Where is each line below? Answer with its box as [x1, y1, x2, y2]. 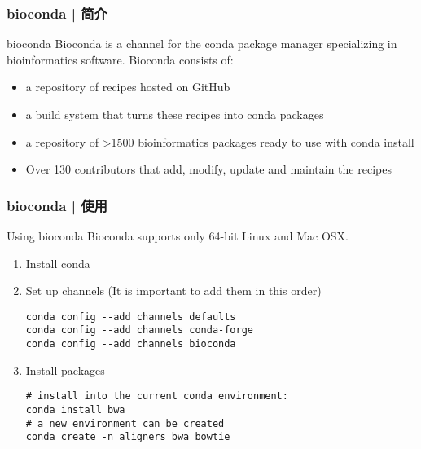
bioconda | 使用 [7, 195, 107, 215]
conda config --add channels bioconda [25, 338, 236, 350]
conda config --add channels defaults [25, 310, 236, 323]
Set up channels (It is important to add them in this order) [25, 282, 322, 299]
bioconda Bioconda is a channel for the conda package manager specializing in [7, 35, 397, 52]
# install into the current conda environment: [25, 390, 288, 403]
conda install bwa [25, 404, 125, 416]
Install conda [25, 254, 90, 271]
